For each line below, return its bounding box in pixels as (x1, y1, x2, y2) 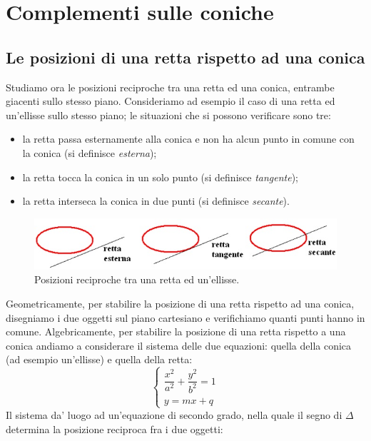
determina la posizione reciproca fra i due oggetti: (6, 421, 223, 436)
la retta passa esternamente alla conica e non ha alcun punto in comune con (22, 131, 355, 146)
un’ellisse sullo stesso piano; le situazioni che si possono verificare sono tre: (6, 107, 331, 122)
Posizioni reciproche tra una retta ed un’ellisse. (34, 272, 240, 287)
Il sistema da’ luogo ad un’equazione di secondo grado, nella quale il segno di (6, 407, 342, 422)
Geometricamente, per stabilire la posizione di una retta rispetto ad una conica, (6, 295, 355, 310)
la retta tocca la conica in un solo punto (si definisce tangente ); (22, 169, 299, 184)
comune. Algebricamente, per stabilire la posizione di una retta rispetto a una (6, 324, 346, 339)
